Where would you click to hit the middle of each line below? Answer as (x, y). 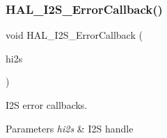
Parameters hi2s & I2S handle (70, 128)
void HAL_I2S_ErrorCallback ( (74, 35)
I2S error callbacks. (47, 105)
